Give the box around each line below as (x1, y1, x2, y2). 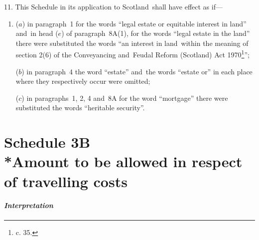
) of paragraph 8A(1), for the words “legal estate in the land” (61, 28, 250, 38)
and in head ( (15, 28, 58, 38)
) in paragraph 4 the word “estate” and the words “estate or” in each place (21, 66, 253, 76)
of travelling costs (4, 171, 128, 191)
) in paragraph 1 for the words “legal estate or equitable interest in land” (22, 18, 247, 28)
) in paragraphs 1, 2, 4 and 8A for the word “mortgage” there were (21, 92, 228, 103)
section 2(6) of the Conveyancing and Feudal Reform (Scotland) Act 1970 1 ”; (15, 48, 250, 60)
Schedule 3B (4, 132, 91, 152)
